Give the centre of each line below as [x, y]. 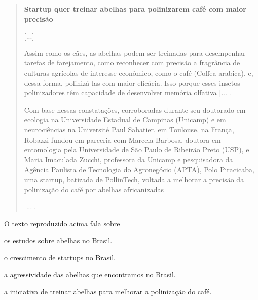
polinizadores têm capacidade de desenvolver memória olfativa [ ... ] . [127, 93]
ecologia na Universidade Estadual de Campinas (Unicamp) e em [125, 120]
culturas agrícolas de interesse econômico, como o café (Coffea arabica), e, [139, 72]
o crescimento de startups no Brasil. [60, 257]
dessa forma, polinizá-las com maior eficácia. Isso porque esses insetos [132, 82]
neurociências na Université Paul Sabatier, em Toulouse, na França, [129, 129]
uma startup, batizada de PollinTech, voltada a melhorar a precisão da [134, 179]
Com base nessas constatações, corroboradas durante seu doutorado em [135, 109]
